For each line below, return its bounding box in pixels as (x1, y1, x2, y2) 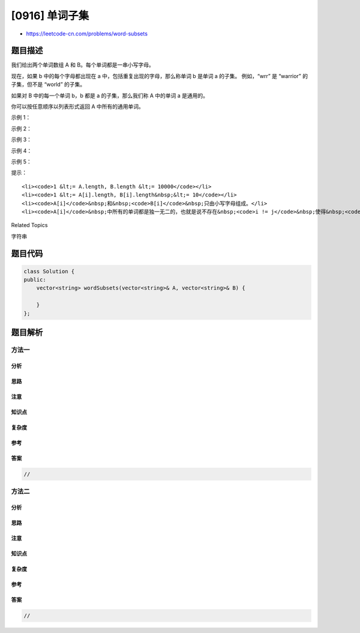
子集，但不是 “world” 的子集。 (11, 81, 86, 88)
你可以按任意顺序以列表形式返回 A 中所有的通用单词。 (11, 103, 144, 111)
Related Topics (11, 222, 48, 229)
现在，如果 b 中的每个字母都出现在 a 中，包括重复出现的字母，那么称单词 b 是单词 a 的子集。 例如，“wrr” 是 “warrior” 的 (11, 72, 308, 79)
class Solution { (23, 268, 75, 274)
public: (23, 276, 46, 283)
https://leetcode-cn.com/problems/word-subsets (26, 30, 148, 37)
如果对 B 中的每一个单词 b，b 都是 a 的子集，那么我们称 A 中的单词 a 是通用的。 (11, 92, 209, 99)
